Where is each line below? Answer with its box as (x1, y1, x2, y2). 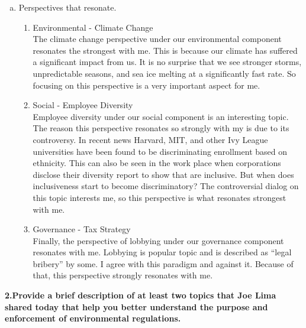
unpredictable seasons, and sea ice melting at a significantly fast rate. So (33, 67, 296, 79)
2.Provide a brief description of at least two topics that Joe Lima (5, 289, 276, 301)
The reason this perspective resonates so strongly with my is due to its (33, 122, 289, 134)
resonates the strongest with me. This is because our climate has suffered (33, 44, 298, 56)
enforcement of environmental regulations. (5, 312, 181, 324)
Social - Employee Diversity (33, 99, 133, 111)
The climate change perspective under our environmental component (33, 33, 282, 45)
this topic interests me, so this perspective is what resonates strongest (33, 191, 286, 203)
